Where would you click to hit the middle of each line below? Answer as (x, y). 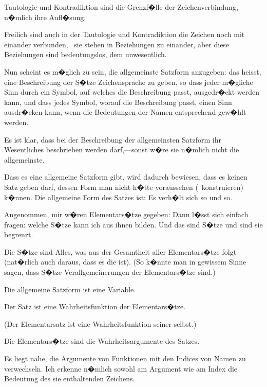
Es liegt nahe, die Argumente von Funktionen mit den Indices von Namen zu (125, 358)
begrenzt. (19, 234)
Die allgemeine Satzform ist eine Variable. (70, 289)
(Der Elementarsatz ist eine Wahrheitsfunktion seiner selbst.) (100, 323)
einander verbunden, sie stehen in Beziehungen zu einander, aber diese (117, 44)
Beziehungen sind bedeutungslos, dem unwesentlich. (85, 54)
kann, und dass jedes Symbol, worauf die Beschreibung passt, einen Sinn (118, 102)
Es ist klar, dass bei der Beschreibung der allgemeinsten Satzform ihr (113, 139)
